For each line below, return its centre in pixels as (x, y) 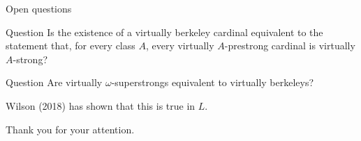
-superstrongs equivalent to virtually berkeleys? (213, 82)
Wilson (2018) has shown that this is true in (101, 105)
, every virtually (180, 45)
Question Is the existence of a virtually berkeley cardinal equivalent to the (164, 32)
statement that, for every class (71, 45)
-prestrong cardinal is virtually (290, 45)
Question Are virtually (54, 82)
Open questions (39, 8)
